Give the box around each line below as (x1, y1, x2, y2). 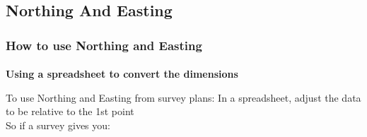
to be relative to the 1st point (6, 104, 134, 119)
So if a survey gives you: (6, 118, 110, 132)
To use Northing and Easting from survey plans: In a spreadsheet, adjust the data (6, 90, 361, 105)
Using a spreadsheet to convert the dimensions (6, 66, 238, 81)
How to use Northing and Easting (6, 36, 202, 54)
